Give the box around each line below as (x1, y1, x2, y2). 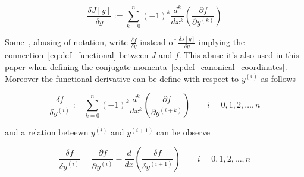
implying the (198, 36, 245, 48)
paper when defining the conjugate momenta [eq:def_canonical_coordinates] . (5, 61, 287, 73)
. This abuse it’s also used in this (178, 49, 299, 61)
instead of (140, 36, 175, 48)
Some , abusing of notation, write (5, 36, 128, 48)
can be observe (156, 126, 210, 138)
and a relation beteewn (5, 126, 89, 138)
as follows (261, 72, 296, 84)
